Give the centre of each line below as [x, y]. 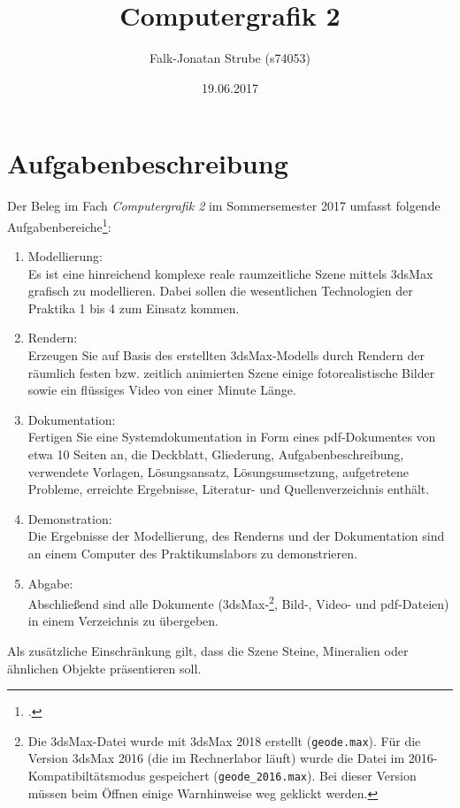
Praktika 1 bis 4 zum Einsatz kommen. [134, 308]
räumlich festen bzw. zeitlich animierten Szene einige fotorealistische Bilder [231, 372]
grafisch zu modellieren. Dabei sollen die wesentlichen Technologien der [220, 291]
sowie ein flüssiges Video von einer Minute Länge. [162, 390]
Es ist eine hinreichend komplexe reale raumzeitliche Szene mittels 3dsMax [230, 273]
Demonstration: [70, 518]
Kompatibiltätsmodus [87, 776]
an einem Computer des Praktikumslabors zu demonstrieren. [192, 553]
